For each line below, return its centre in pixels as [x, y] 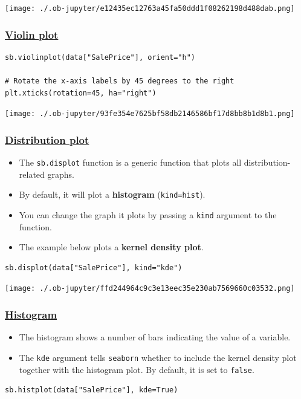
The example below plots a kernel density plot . [111, 247]
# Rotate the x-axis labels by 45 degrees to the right [120, 81]
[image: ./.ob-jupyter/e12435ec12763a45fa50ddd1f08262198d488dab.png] [150, 8]
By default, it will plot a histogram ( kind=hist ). [112, 194]
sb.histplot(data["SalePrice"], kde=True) [92, 390]
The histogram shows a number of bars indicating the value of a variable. [155, 337]
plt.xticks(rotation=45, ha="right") [81, 93]
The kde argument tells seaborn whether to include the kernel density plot [158, 357]
